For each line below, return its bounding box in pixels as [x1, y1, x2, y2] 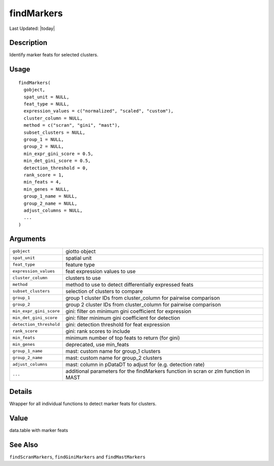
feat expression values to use [65, 268, 136, 275]
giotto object [65, 247, 96, 255]
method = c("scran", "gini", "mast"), [23, 122, 120, 128]
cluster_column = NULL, [23, 115, 83, 121]
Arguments [9, 235, 46, 243]
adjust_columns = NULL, [23, 207, 83, 213]
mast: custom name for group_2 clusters [65, 354, 162, 361]
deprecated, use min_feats [65, 341, 129, 348]
